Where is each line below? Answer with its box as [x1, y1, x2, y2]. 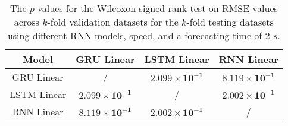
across [14, 15, 39, 29]
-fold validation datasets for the [47, 15, 179, 29]
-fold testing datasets [186, 15, 274, 29]
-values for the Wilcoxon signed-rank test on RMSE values [34, 1, 278, 15]
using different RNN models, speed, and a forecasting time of [7, 29, 262, 42]
